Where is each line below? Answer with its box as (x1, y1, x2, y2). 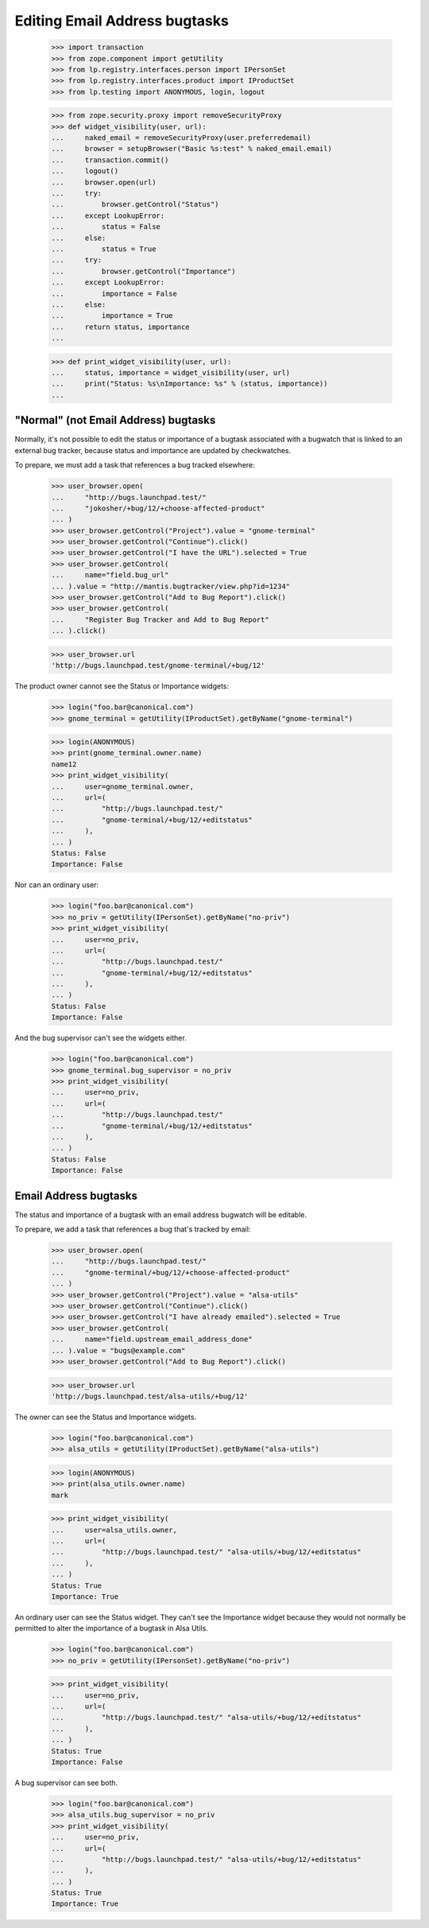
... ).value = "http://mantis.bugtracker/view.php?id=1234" (51, 581, 291, 591)
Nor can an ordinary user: (14, 880, 99, 890)
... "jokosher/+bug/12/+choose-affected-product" (51, 503, 265, 513)
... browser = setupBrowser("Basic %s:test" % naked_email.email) (51, 144, 333, 153)
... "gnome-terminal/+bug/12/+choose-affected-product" (51, 1268, 291, 1277)
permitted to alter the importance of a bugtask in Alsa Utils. (14, 1623, 208, 1633)
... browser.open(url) (51, 177, 157, 187)
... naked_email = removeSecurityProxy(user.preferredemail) (51, 134, 311, 142)
